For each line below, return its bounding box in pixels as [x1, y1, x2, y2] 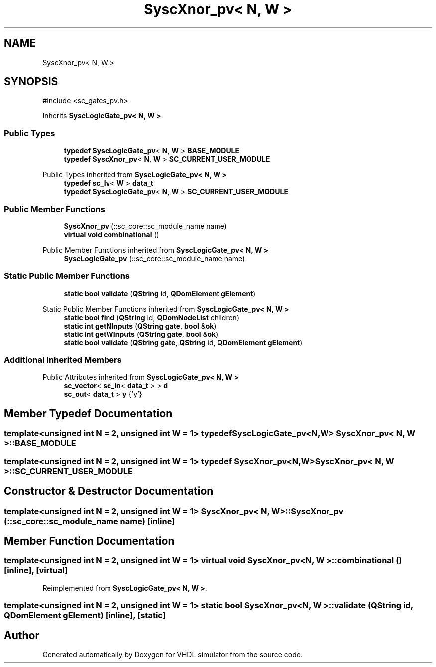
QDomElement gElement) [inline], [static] [4, 610, 166, 621]
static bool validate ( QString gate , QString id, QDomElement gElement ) [64, 338, 303, 347]
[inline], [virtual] [4, 565, 68, 576]
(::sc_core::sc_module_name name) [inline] [4, 516, 175, 526]
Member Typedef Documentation [4, 407, 173, 420]
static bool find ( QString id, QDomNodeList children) [64, 313, 239, 322]
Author [4, 629, 39, 642]
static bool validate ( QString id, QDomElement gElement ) [64, 289, 256, 298]
